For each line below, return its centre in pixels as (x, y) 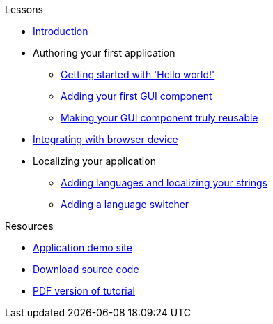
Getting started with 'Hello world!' (138, 74)
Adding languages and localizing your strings (164, 183)
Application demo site (83, 248)
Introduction (61, 31)
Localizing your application (94, 161)
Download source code (86, 269)
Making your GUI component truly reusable (159, 118)
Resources (29, 226)
